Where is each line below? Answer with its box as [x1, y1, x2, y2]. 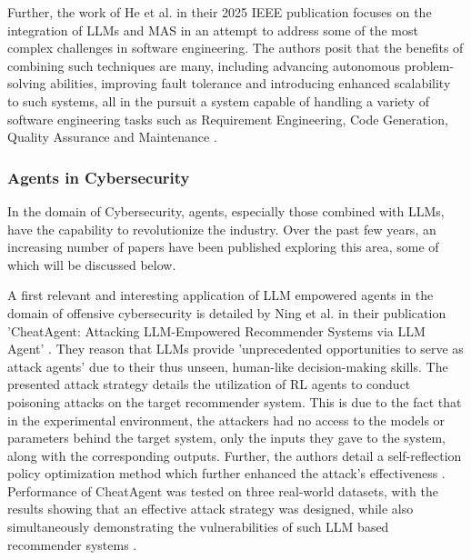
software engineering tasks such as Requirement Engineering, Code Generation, [7, 109, 448, 128]
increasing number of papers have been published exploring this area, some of [7, 237, 439, 256]
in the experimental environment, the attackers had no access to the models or [7, 410, 446, 429]
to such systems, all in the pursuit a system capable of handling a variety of [7, 91, 430, 110]
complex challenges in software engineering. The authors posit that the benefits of [7, 38, 464, 57]
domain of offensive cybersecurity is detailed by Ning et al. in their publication [7, 303, 446, 322]
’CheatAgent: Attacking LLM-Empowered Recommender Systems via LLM [7, 321, 426, 340]
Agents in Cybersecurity [7, 165, 190, 188]
